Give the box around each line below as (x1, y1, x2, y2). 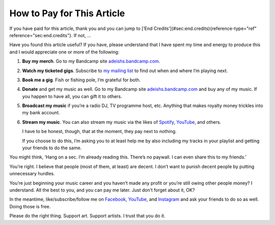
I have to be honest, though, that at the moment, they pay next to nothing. (22, 128, 177, 135)
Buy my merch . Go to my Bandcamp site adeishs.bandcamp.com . (22, 58, 160, 65)
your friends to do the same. (22, 145, 82, 151)
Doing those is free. (9, 203, 51, 209)
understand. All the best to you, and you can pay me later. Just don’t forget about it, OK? (9, 187, 195, 193)
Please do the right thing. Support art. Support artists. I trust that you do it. (9, 213, 166, 219)
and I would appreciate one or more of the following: (9, 49, 120, 55)
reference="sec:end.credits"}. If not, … (9, 32, 91, 38)
